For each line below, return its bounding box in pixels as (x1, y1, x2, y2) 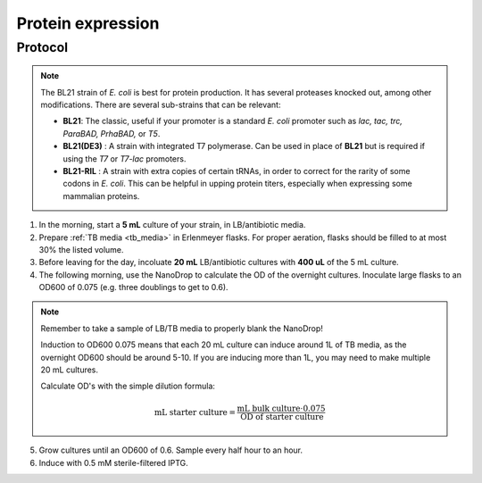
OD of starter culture (239, 412, 325, 421)
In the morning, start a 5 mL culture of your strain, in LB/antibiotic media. (38, 220, 306, 230)
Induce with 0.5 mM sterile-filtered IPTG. (38, 457, 189, 468)
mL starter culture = (154, 407, 237, 417)
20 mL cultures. (40, 364, 98, 375)
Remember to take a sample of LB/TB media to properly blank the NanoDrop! (40, 322, 323, 334)
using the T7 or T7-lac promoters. (62, 153, 187, 164)
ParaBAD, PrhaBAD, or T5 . (62, 128, 161, 138)
